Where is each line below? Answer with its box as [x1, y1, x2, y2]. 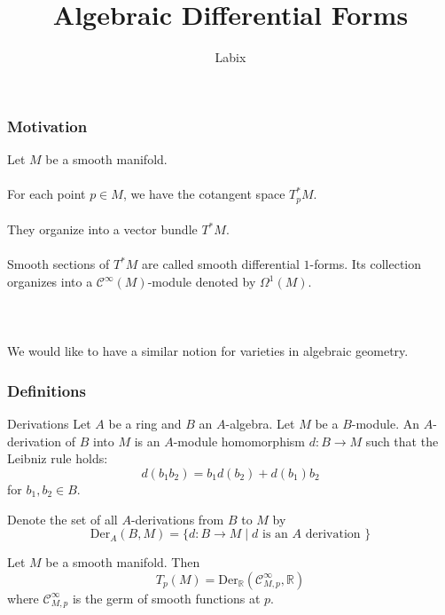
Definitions [7, 379, 86, 401]
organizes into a [7, 272, 93, 291]
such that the [365, 431, 439, 450]
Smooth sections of [7, 255, 110, 273]
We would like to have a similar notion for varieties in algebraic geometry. [7, 342, 409, 360]
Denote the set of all [7, 509, 118, 528]
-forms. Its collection [309, 255, 422, 273]
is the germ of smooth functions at [72, 588, 261, 607]
